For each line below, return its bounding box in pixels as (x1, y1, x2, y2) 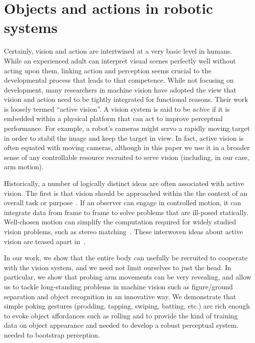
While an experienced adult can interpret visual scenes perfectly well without (4, 55, 236, 65)
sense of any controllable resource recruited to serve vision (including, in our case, (4, 152, 250, 162)
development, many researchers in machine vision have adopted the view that (4, 84, 236, 94)
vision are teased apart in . (4, 236, 86, 246)
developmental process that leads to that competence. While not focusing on (4, 75, 234, 85)
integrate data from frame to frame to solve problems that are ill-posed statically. (4, 207, 249, 217)
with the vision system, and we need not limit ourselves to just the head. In (4, 262, 231, 272)
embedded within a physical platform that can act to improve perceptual (4, 113, 223, 124)
